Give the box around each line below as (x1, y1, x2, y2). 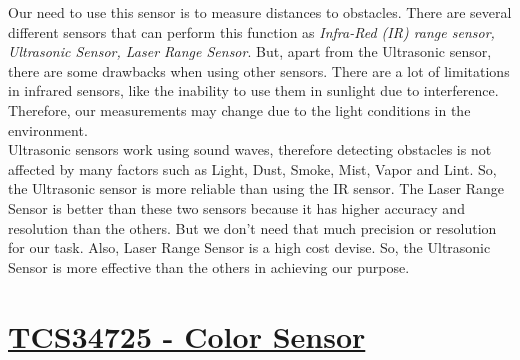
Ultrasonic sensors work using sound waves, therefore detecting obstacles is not (8, 139, 492, 160)
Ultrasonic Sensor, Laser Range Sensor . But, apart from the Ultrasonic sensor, (8, 41, 492, 62)
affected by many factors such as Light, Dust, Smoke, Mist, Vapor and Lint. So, (8, 158, 497, 179)
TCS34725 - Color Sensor (8, 315, 366, 356)
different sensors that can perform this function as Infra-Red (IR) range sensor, (8, 21, 495, 42)
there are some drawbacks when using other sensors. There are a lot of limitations (8, 60, 510, 81)
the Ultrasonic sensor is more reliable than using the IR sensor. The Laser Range (8, 178, 505, 199)
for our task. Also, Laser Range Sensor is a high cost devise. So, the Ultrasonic (8, 237, 491, 258)
